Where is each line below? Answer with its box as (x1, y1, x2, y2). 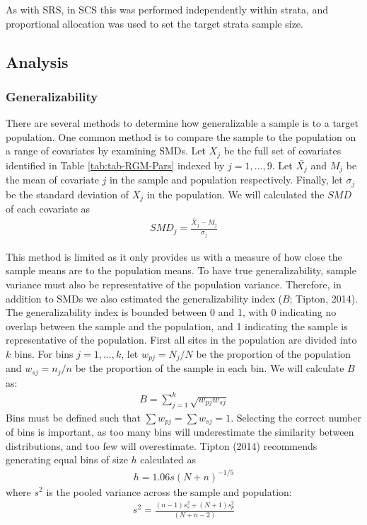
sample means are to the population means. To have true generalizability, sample (6, 263, 356, 278)
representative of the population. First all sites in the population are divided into (6, 332, 357, 347)
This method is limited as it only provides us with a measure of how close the (6, 249, 342, 264)
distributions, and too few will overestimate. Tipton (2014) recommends (6, 438, 318, 453)
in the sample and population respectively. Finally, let (109, 172, 343, 187)
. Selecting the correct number (231, 410, 361, 424)
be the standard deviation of (6, 186, 129, 201)
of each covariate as (6, 201, 91, 216)
